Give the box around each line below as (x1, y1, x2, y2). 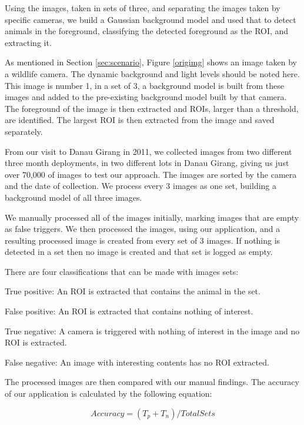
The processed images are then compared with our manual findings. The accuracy (5, 376, 299, 388)
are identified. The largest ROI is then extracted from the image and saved (5, 114, 275, 126)
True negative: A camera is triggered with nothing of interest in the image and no (5, 324, 300, 337)
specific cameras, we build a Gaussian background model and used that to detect (5, 13, 296, 25)
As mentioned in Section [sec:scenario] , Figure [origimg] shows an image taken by (5, 56, 297, 68)
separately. (5, 125, 43, 137)
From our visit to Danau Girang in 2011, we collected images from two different (5, 145, 292, 157)
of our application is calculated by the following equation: (5, 387, 212, 400)
